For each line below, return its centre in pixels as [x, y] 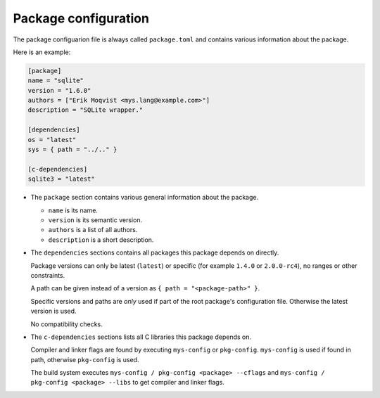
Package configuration [81, 18]
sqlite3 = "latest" [61, 179]
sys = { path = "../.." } [72, 150]
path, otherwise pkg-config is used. [85, 359]
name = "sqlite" [56, 81]
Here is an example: [42, 52]
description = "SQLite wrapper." [85, 110]
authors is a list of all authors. [93, 230]
